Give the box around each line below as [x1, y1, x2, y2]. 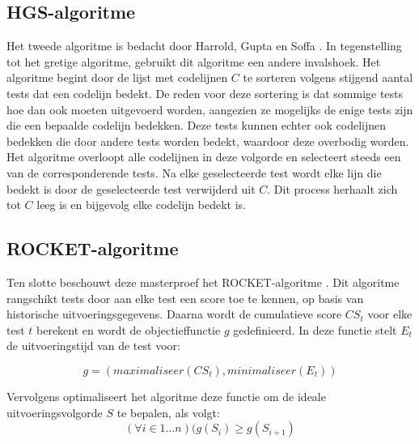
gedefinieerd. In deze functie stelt [233, 321, 397, 338]
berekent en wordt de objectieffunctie [36, 321, 221, 338]
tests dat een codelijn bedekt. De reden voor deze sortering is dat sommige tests [6, 84, 404, 101]
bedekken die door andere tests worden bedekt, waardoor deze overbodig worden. [6, 132, 409, 149]
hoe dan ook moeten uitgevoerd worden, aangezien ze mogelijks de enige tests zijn [6, 100, 413, 117]
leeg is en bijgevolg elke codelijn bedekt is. [36, 196, 246, 213]
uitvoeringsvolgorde [6, 403, 103, 421]
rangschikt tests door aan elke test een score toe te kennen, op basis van [6, 289, 364, 306]
